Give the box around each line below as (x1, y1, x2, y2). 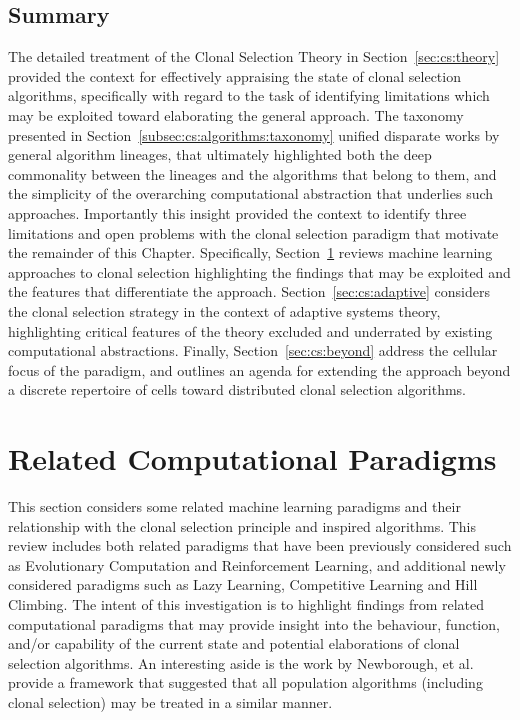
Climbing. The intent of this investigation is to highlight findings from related (8, 593, 485, 614)
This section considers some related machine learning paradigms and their (8, 496, 461, 517)
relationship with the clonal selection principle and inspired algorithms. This (8, 515, 477, 536)
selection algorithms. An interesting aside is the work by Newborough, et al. (8, 652, 474, 673)
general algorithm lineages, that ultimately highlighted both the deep (8, 144, 432, 165)
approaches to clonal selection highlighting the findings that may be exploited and (8, 261, 511, 282)
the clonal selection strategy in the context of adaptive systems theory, (8, 300, 441, 321)
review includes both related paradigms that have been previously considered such (8, 535, 512, 556)
